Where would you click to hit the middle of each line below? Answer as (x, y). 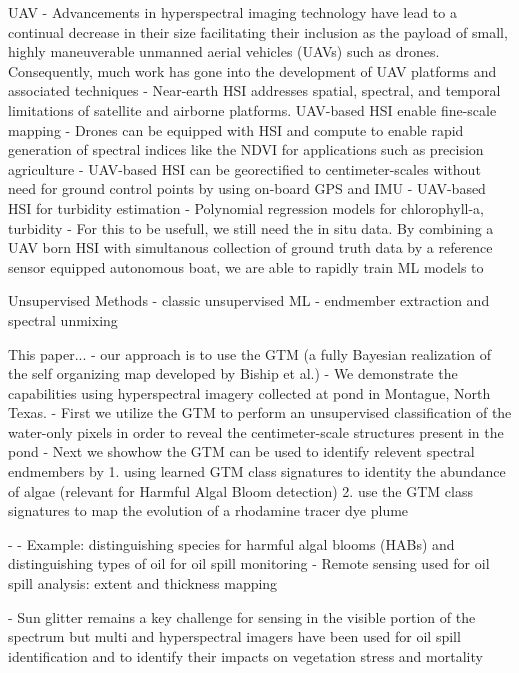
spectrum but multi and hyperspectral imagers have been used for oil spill (234, 636)
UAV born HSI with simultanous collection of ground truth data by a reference (250, 247)
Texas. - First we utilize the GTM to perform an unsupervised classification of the (260, 412)
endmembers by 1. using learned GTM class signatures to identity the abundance (257, 471)
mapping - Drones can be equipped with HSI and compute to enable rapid (236, 129)
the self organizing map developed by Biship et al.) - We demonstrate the (233, 373)
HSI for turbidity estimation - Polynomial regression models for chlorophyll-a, (246, 207)
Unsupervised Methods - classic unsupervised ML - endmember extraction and (249, 300)
